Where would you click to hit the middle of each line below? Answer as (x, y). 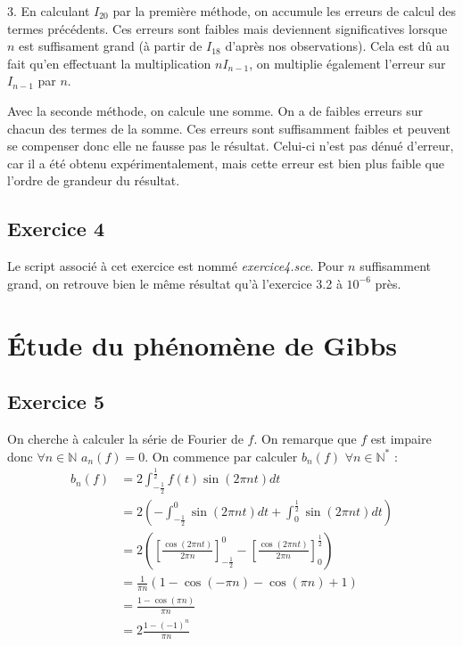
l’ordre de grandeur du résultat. (94, 180)
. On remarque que (305, 438)
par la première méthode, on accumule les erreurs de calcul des (285, 11)
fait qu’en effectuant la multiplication (109, 63)
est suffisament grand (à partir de (111, 46)
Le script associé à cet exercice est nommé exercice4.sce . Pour (176, 266)
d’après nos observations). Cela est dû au (337, 46)
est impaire (401, 438)
